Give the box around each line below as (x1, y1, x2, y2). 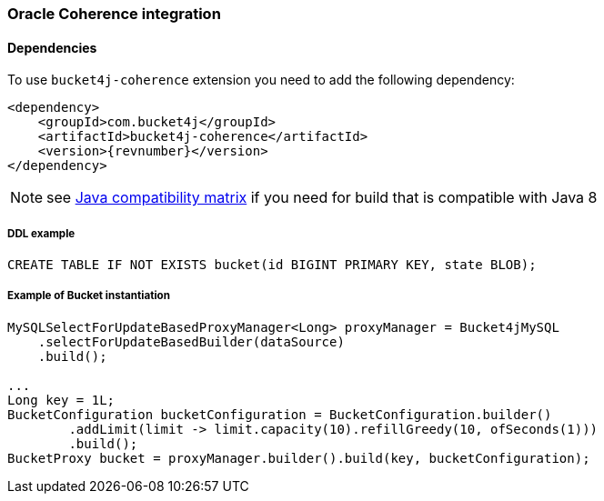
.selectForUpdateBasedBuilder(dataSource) (37, 334, 345, 349)
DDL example (7, 226, 75, 240)
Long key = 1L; (7, 392, 116, 407)
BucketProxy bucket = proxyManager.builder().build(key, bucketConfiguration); (7, 450, 590, 466)
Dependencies (7, 39, 97, 55)
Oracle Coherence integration (7, 5, 221, 23)
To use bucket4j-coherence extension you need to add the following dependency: (7, 72, 515, 88)
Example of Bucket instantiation (7, 289, 170, 303)
